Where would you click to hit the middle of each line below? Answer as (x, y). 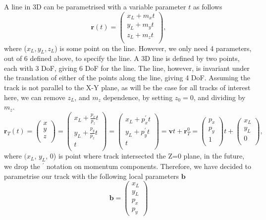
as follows (208, 6)
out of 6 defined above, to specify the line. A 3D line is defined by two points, (122, 58)
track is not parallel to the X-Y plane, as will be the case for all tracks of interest (127, 87)
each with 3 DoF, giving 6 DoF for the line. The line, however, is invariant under (127, 68)
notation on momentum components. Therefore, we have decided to (149, 166)
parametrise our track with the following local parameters (92, 176)
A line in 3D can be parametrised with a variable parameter (95, 6)
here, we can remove (35, 97)
